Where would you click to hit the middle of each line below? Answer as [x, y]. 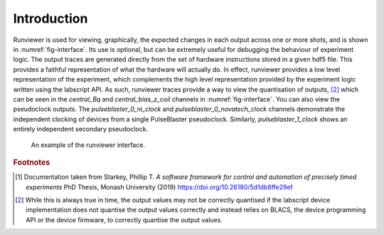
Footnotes [32, 162]
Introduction [50, 18]
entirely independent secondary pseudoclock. [81, 129]
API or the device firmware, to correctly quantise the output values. [124, 219]
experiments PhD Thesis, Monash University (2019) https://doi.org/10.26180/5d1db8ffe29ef [159, 187]
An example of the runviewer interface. [88, 145]
